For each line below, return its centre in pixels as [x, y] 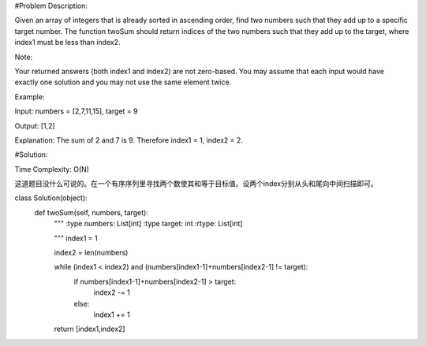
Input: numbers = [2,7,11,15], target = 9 [76, 111]
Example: [30, 97]
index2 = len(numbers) [91, 253]
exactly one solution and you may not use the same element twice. [123, 82]
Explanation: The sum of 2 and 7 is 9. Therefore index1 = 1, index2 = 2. [129, 140]
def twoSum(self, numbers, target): [92, 212]
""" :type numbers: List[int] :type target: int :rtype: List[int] [148, 224]
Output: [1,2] [35, 125]
